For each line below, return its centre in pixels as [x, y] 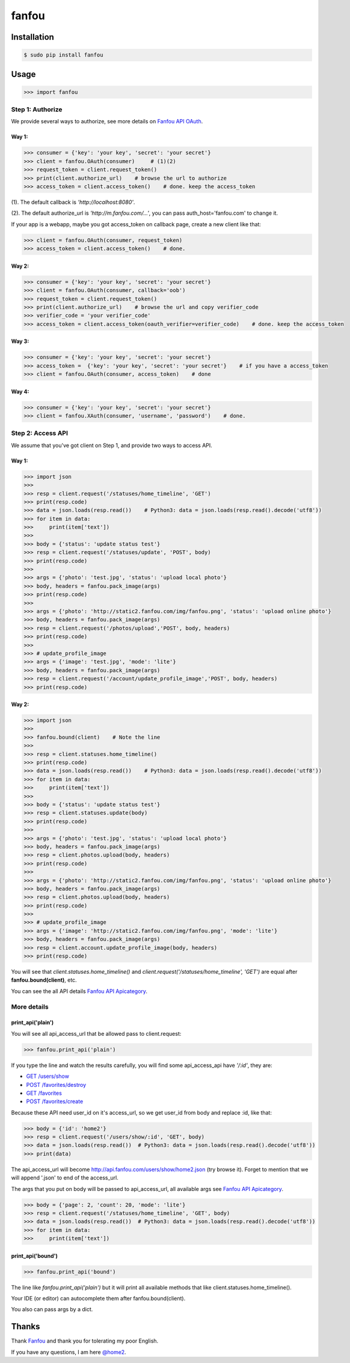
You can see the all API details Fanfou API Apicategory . [79, 991]
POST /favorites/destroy [56, 1085]
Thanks [26, 1327]
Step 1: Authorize [37, 109]
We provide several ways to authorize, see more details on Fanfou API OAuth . [107, 122]
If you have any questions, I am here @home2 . [69, 1352]
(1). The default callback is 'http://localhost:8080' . [73, 202]
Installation [32, 37]
